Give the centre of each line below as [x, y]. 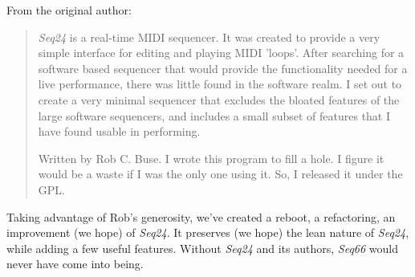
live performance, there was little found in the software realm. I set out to [220, 84]
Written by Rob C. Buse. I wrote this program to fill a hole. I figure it [211, 158]
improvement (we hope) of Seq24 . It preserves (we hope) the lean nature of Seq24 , [208, 232]
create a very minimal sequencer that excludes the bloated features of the [219, 99]
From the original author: [69, 10]
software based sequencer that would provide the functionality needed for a [223, 68]
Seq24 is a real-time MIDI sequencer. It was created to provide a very [209, 37]
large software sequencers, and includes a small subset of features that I [214, 115]
